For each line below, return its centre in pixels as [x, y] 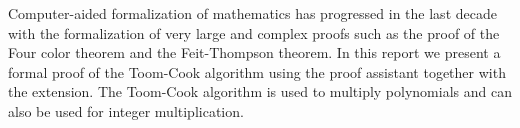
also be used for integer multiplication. [126, 110]
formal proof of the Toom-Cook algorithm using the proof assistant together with [257, 71]
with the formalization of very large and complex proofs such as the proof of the [254, 32]
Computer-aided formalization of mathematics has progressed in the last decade [252, 13]
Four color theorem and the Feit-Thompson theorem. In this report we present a [254, 52]
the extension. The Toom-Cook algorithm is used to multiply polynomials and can [260, 91]
